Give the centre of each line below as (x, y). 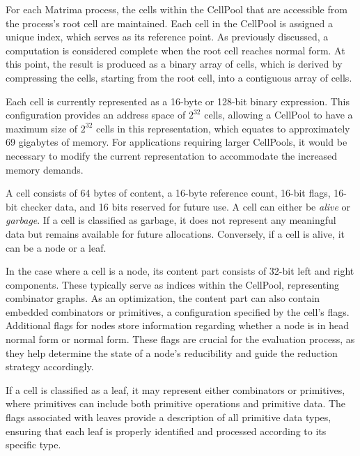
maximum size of (42, 128)
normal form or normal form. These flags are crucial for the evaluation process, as (180, 339)
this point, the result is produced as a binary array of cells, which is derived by (174, 64)
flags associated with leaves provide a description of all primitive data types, (169, 417)
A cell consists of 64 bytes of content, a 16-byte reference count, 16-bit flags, (168, 193)
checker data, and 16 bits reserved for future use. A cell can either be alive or (186, 206)
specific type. (33, 444)
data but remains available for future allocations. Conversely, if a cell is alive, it (175, 233)
